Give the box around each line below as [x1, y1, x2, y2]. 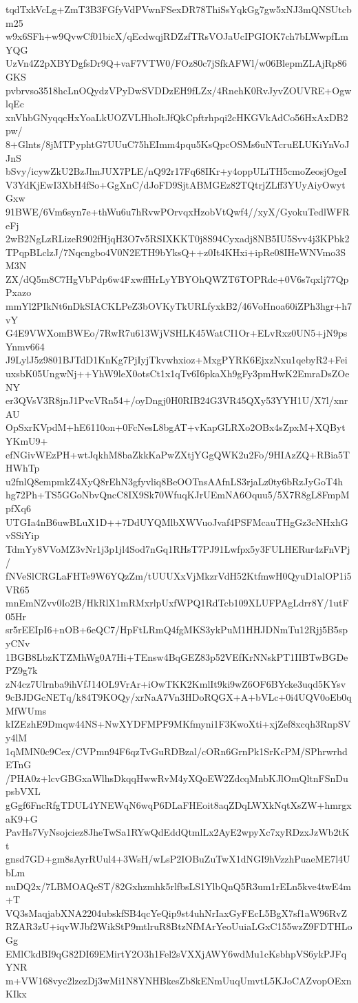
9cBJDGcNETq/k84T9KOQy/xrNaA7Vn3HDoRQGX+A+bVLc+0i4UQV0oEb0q [6, 690, 352, 704]
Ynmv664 [6, 339, 45, 353]
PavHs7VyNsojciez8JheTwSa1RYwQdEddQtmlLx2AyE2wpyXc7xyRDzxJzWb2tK [6, 825, 350, 839]
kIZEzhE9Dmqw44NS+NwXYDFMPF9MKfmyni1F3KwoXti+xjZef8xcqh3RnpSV [6, 717, 351, 731]
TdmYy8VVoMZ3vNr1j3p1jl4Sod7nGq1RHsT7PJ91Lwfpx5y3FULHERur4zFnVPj [6, 541, 350, 556]
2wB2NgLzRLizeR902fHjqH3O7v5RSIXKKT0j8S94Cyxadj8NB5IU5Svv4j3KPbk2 [6, 231, 350, 246]
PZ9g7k [6, 663, 38, 677]
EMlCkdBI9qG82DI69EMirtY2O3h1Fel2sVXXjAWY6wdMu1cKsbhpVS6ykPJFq [6, 946, 347, 960]
